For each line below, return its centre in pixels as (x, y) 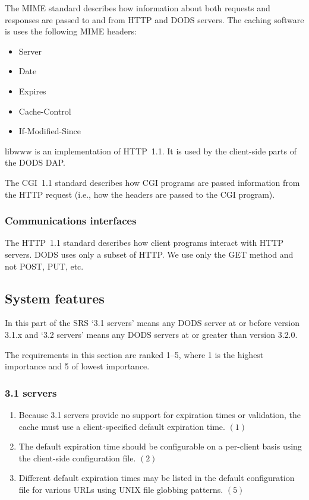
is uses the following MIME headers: (71, 31)
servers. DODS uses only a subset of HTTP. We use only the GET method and (149, 254)
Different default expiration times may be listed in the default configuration (157, 478)
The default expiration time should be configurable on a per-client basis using (160, 446)
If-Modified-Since (50, 131)
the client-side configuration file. (77, 458)
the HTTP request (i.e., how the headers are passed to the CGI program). (140, 194)
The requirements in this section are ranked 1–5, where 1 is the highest (134, 354)
